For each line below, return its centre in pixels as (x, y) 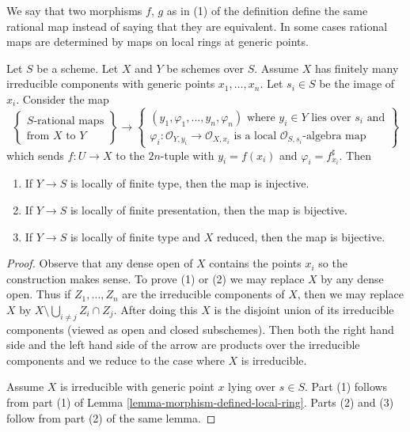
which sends (35, 155)
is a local (255, 136)
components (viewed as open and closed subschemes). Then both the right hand (200, 329)
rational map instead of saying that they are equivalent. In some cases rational (197, 26)
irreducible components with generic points (111, 83)
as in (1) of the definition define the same (267, 10)
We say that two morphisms (74, 10)
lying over (252, 387)
